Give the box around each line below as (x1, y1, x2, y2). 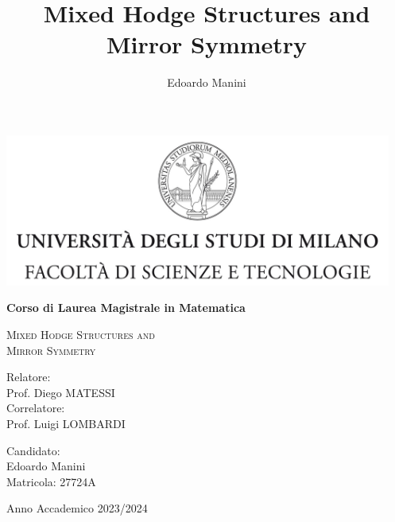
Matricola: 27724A (6, 473, 96, 489)
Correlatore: (6, 399, 65, 416)
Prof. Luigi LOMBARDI (6, 415, 126, 432)
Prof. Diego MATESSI (6, 384, 115, 400)
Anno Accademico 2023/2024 (6, 500, 148, 516)
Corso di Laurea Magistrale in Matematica (6, 299, 246, 316)
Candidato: (6, 442, 60, 458)
